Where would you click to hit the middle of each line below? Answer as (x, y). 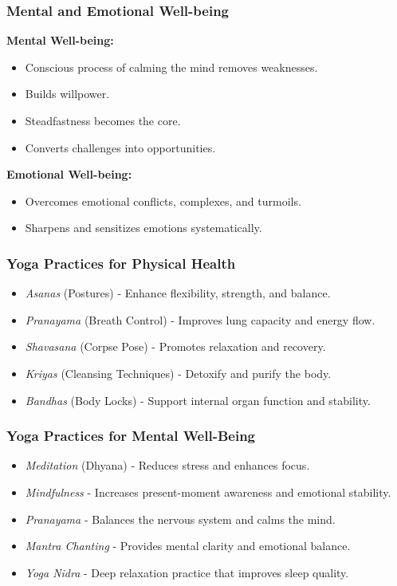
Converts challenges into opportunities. (120, 147)
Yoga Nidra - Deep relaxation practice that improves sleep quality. (187, 572)
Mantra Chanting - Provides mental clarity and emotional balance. (188, 546)
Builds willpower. (67, 94)
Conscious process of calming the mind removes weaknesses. (171, 67)
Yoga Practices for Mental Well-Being (131, 436)
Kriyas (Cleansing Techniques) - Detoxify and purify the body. (178, 373)
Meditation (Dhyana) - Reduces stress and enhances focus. (167, 465)
